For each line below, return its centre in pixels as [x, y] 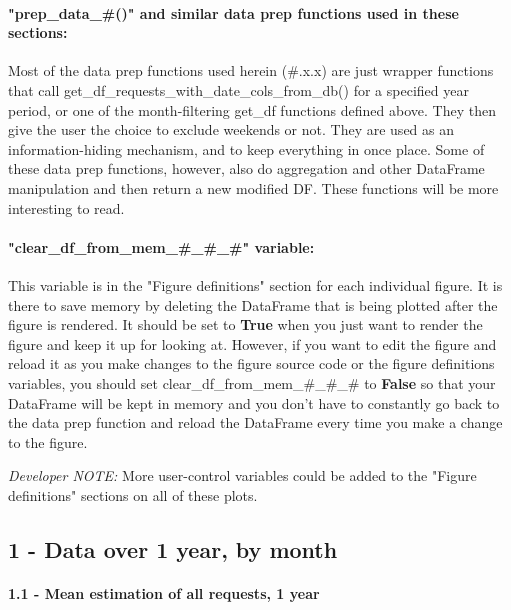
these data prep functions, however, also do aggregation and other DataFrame [246, 168]
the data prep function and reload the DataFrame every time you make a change [255, 422]
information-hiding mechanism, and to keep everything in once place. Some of [246, 148]
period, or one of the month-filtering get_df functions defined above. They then [252, 109]
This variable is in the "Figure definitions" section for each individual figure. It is [255, 284]
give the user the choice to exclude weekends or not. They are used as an [231, 129]
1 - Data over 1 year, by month [173, 548]
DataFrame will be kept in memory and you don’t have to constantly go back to [254, 402]
